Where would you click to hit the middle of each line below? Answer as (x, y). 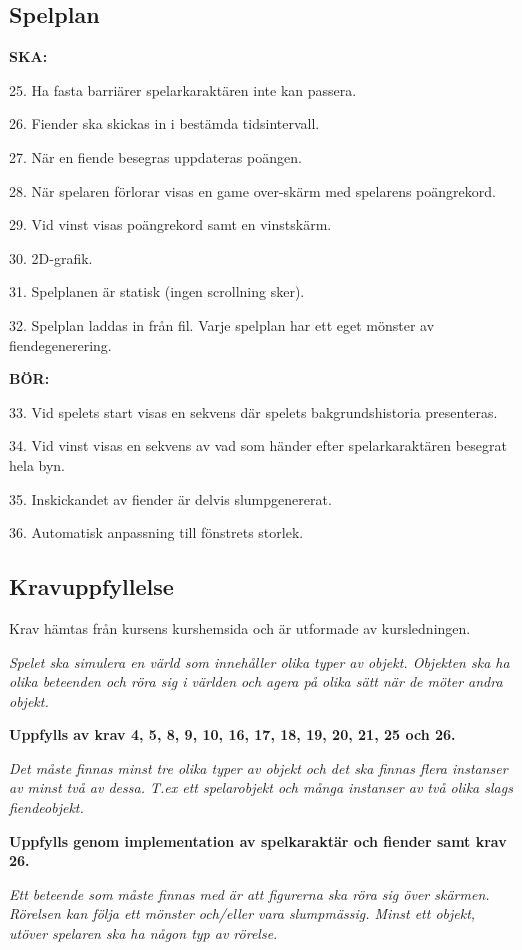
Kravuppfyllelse (91, 586)
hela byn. (37, 464)
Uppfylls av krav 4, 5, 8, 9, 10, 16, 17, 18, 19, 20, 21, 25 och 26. (232, 734)
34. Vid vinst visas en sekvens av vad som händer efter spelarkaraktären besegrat (258, 445)
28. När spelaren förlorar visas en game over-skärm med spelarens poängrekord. (252, 190)
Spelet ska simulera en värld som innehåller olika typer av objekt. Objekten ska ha (259, 661)
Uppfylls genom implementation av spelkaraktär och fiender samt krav (258, 840)
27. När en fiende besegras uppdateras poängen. (155, 156)
